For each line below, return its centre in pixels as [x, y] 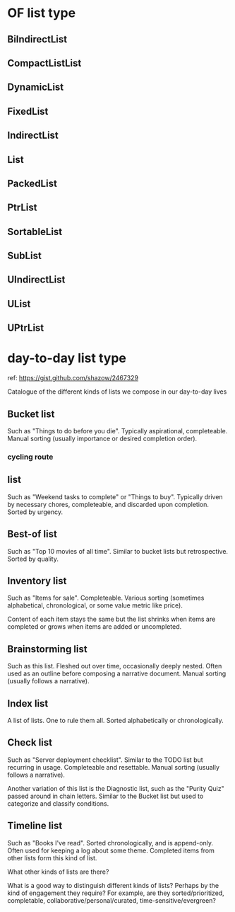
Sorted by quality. [33, 559]
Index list [28, 703]
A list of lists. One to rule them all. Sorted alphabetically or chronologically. [115, 720]
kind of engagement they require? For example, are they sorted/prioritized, [116, 893]
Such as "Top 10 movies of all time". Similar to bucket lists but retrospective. [117, 551]
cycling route [30, 457]
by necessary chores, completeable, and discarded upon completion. [108, 504]
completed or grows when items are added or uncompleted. [95, 627]
